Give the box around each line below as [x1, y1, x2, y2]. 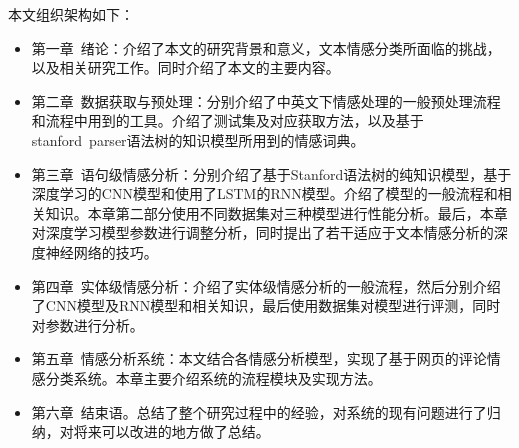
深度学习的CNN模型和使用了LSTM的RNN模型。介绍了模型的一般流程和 [31, 183, 498, 204]
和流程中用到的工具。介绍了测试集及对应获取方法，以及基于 [31, 110, 424, 131]
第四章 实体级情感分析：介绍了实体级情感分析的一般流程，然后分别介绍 [31, 275, 501, 296]
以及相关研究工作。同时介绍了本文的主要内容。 [31, 57, 340, 78]
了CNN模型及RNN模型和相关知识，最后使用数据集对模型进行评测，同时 [31, 295, 501, 316]
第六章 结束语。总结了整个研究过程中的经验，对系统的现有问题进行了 [31, 401, 487, 422]
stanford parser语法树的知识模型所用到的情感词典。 [31, 129, 365, 150]
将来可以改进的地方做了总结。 [73, 421, 270, 442]
